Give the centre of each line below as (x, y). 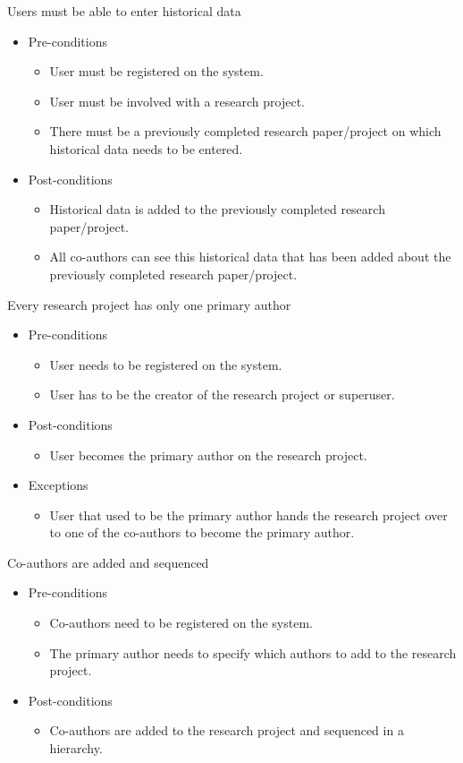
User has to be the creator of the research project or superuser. (222, 394)
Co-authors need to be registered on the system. (181, 623)
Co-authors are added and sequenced (108, 562)
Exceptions (58, 485)
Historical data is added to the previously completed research (217, 209)
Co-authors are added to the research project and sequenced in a (227, 730)
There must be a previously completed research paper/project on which (245, 131)
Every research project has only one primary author (149, 304)
